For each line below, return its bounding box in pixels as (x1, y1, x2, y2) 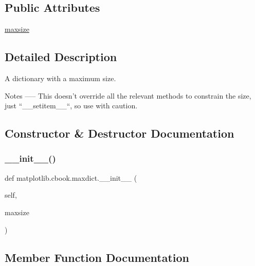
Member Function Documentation (5, 249, 190, 265)
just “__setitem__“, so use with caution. (5, 100, 138, 111)
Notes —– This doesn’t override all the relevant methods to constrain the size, (5, 90, 251, 101)
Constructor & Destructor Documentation (5, 125, 234, 141)
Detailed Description (5, 49, 117, 65)
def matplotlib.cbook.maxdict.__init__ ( (5, 172, 137, 183)
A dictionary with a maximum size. (5, 73, 116, 83)
